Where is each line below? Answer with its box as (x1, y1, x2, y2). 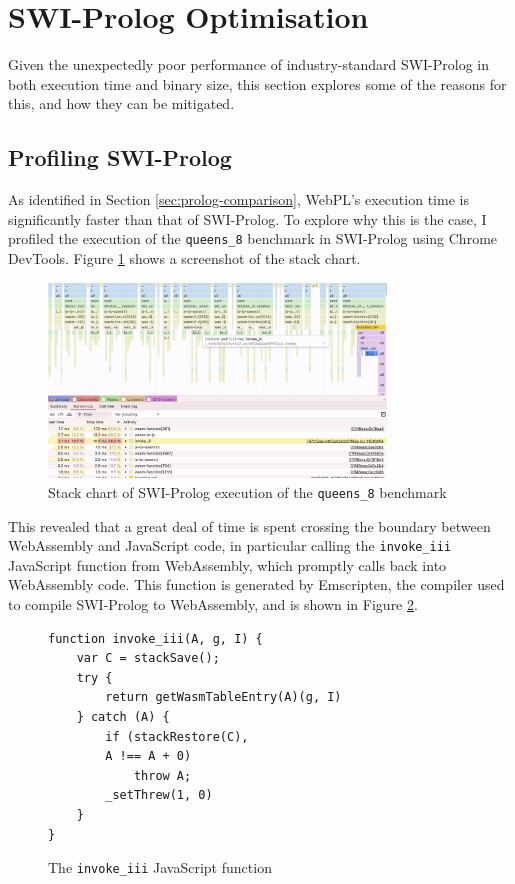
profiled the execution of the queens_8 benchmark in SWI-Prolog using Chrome (8, 228, 498, 249)
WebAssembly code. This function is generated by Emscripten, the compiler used (8, 574, 505, 595)
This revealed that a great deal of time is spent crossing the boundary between (8, 515, 491, 536)
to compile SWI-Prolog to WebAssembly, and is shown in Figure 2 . (8, 593, 418, 614)
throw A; (133, 768, 192, 783)
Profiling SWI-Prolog (8, 142, 232, 173)
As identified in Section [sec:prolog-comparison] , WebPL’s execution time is (8, 189, 469, 210)
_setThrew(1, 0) (105, 788, 213, 803)
